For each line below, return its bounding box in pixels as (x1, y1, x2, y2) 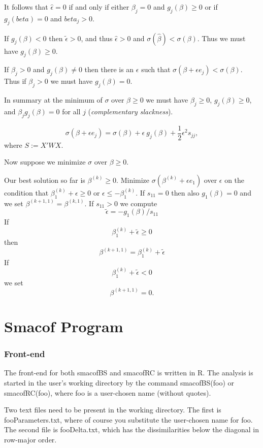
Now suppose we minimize (4, 156, 86, 167)
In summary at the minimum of (4, 94, 103, 105)
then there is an (84, 64, 134, 75)
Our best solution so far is (4, 174, 85, 185)
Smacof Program (4, 315, 123, 336)
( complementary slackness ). (88, 106, 173, 116)
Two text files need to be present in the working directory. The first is (4, 404, 221, 415)
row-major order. (4, 434, 57, 444)
